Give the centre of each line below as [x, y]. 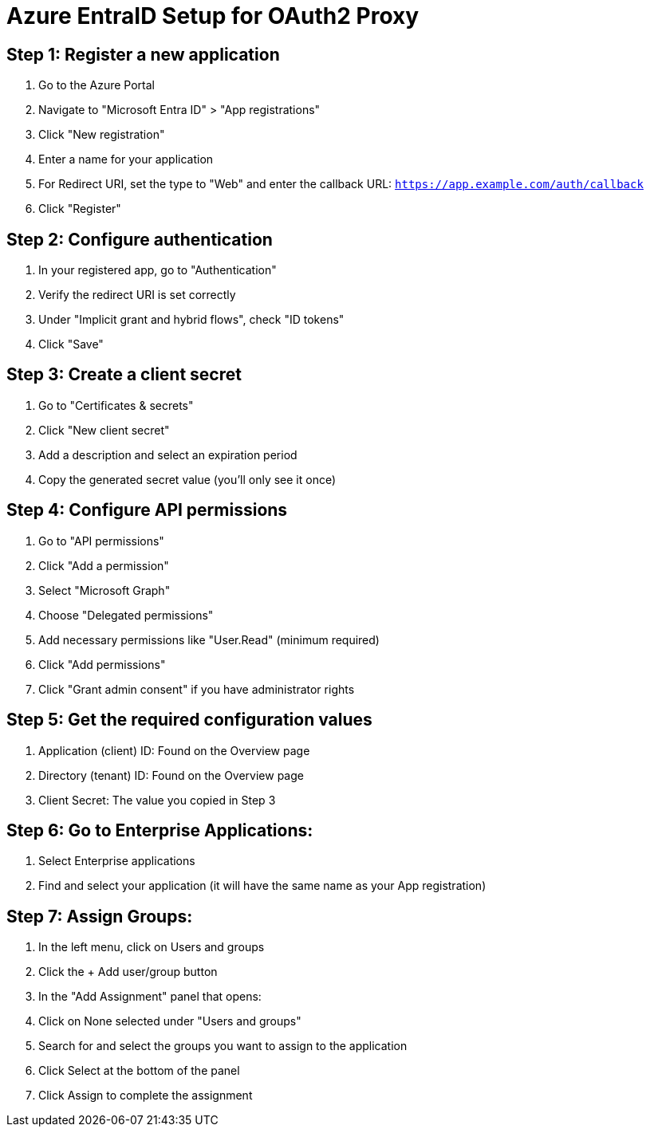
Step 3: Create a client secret [124, 375]
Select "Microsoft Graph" [104, 590]
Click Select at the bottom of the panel [139, 1071]
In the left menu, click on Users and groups [152, 947]
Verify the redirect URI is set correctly [137, 295]
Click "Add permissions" [102, 664]
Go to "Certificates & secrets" [116, 405]
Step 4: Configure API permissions [147, 510]
